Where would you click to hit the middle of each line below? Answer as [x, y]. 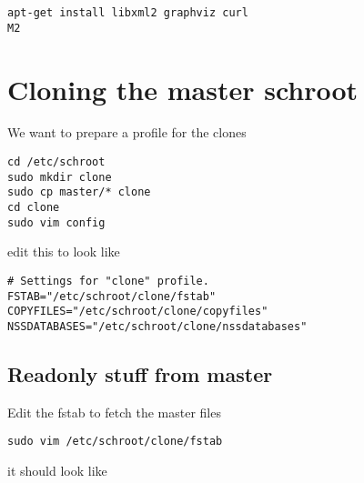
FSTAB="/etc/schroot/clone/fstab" [112, 296]
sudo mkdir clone [60, 177]
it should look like [57, 470]
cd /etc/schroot [56, 162]
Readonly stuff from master [140, 373]
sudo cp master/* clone [79, 192]
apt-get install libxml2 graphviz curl [128, 13]
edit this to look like [64, 252]
